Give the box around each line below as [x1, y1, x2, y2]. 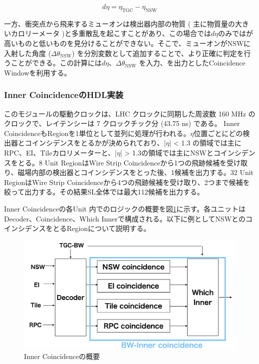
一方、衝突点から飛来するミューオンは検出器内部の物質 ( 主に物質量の [4, 18, 235, 28]
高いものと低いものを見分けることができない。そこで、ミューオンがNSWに [4, 37, 251, 48]
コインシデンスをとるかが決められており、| [24, 137, 166, 148]
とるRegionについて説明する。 [52, 223, 151, 233]
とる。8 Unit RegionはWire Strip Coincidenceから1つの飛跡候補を [17, 157, 227, 167]
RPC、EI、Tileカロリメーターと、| [4, 147, 117, 157]
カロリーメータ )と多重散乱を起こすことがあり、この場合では [10, 28, 211, 38]
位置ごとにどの [194, 127, 243, 138]
